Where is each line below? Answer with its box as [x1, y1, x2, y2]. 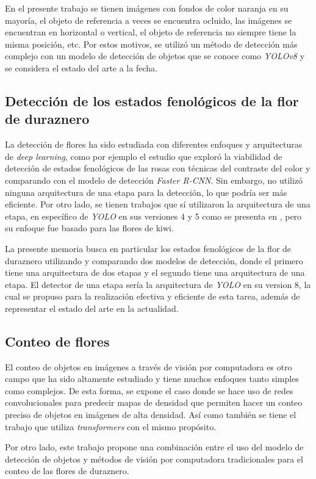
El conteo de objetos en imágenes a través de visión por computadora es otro [5, 360, 292, 373]
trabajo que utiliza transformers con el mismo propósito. [5, 420, 217, 433]
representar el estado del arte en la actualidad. [5, 301, 179, 314]
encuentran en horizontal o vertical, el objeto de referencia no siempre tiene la [5, 26, 296, 38]
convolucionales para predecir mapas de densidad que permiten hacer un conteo [5, 396, 303, 409]
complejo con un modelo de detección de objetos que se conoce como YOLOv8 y [5, 49, 305, 62]
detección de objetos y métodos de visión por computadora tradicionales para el [5, 452, 303, 465]
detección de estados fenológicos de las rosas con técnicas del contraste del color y [5, 162, 311, 175]
